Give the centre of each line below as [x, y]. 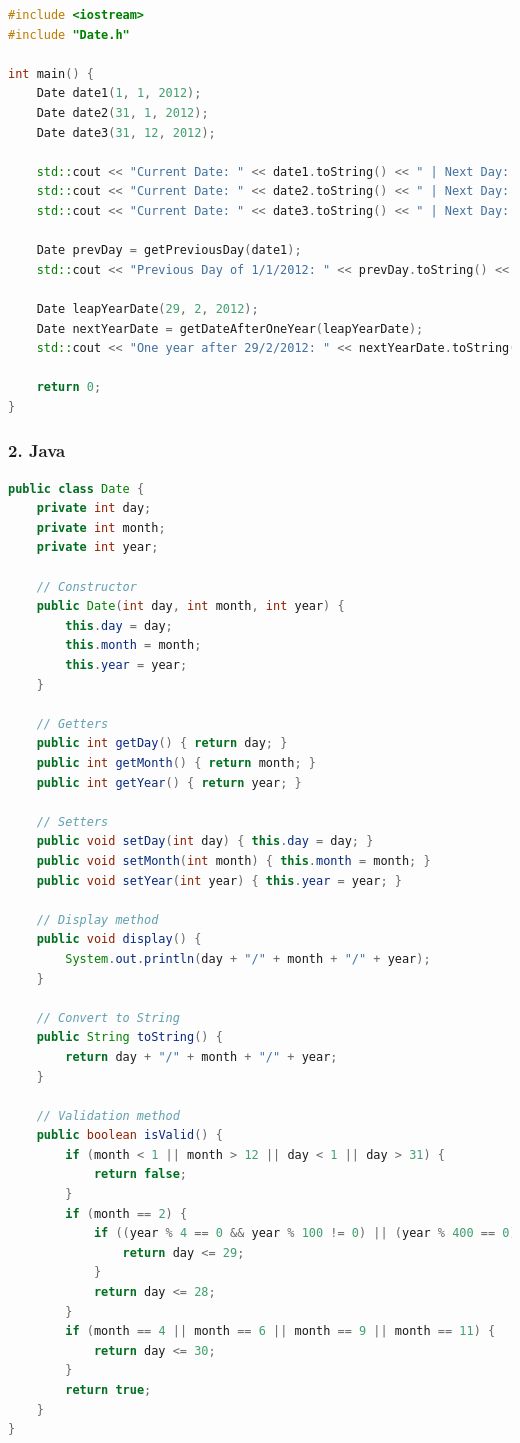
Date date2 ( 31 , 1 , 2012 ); [122, 112]
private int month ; [101, 527]
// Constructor [86, 586]
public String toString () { [129, 1037]
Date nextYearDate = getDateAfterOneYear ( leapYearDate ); [230, 328]
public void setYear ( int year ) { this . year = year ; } [219, 880]
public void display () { [119, 939]
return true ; [108, 1390]
